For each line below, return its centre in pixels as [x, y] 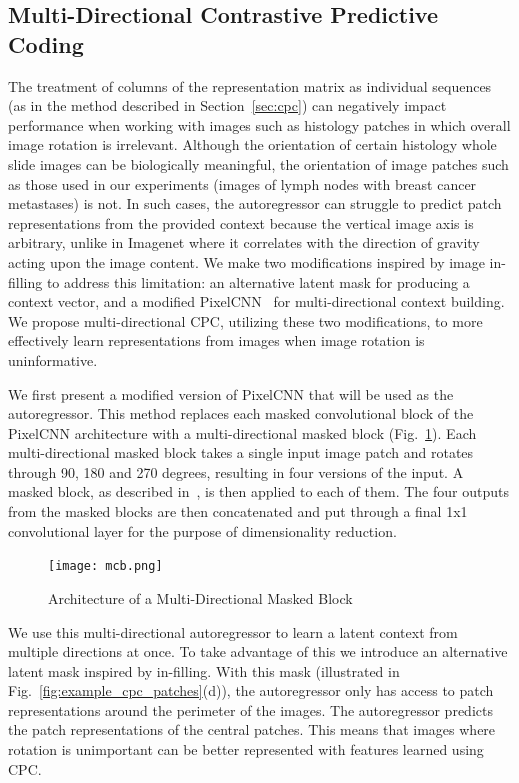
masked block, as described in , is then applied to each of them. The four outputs [258, 491]
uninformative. [53, 359]
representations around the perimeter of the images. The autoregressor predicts [250, 709]
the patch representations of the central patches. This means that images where [252, 729]
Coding [46, 43]
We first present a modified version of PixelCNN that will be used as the [231, 393]
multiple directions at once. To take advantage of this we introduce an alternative [258, 651]
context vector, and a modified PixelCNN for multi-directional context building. [256, 301]
